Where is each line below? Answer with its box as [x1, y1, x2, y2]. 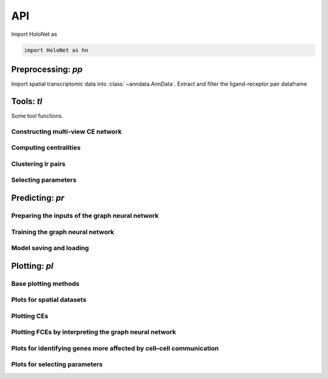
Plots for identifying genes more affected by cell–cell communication [11, 344, 219, 352]
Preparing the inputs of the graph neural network [11, 211, 159, 220]
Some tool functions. [11, 112, 64, 119]
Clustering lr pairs [11, 159, 66, 168]
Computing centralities [11, 144, 81, 152]
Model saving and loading [11, 244, 89, 252]
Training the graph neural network [11, 228, 115, 236]
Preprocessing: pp [11, 64, 83, 74]
